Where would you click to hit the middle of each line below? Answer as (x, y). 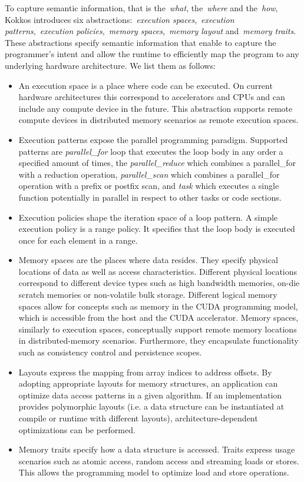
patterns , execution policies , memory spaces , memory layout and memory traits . (151, 31)
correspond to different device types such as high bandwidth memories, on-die (159, 283)
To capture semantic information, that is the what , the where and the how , (141, 8)
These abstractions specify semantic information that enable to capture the (141, 42)
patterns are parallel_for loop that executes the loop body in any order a (151, 151)
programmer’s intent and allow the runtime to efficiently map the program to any (152, 54)
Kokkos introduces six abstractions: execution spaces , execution (120, 19)
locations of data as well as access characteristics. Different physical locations (158, 271)
